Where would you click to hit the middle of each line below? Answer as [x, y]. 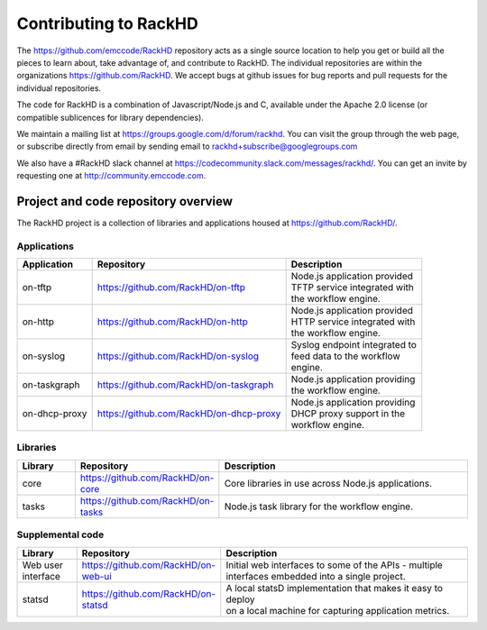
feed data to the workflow [345, 356]
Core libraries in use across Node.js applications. [328, 483]
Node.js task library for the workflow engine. [319, 507]
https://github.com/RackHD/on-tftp [171, 288]
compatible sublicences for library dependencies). [110, 117]
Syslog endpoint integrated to [354, 345]
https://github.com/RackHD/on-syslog [178, 356]
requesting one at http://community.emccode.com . [111, 176]
